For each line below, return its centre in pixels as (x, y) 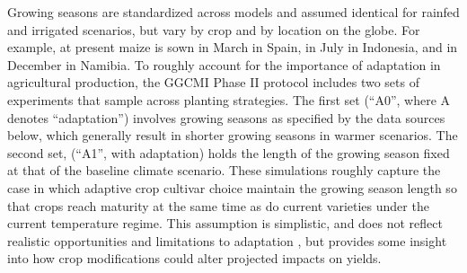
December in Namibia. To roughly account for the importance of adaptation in (224, 64)
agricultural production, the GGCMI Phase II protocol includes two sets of (213, 82)
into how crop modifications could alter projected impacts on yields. (194, 258)
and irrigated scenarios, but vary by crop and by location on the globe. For (214, 29)
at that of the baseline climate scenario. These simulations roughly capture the (224, 170)
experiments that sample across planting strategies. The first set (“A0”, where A (229, 99)
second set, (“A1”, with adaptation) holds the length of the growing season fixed (229, 152)
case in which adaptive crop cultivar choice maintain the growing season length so (232, 187)
